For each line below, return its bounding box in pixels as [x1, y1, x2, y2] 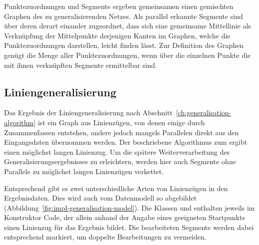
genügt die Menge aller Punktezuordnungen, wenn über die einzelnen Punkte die [4, 49, 251, 60]
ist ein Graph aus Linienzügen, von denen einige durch [37, 117, 205, 127]
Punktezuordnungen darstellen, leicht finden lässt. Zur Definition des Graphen [4, 40, 243, 50]
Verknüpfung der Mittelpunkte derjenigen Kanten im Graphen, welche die [4, 30, 230, 40]
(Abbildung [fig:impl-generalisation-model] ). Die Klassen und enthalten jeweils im [4, 202, 255, 213]
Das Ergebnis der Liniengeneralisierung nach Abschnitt [4, 107, 173, 118]
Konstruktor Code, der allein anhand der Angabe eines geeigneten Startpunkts [4, 212, 245, 223]
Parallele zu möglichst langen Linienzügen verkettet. [4, 166, 164, 176]
